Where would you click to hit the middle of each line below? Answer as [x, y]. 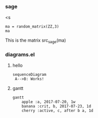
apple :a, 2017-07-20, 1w [49, 102]
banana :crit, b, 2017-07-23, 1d [56, 106]
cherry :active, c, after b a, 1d [57, 111]
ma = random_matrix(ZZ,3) [32, 27]
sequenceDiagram [29, 75]
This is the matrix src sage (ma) [36, 41]
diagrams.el [20, 55]
